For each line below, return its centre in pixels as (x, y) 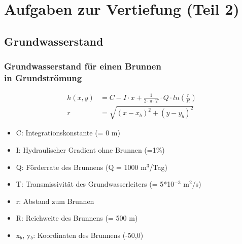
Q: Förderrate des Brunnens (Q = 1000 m (81, 167)
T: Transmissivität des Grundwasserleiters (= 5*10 (95, 184)
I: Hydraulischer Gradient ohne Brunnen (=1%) (90, 150)
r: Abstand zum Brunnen (55, 201)
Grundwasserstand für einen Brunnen (83, 66)
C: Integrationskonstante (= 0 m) (68, 133)
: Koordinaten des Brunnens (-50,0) (88, 235)
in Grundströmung (43, 78)
